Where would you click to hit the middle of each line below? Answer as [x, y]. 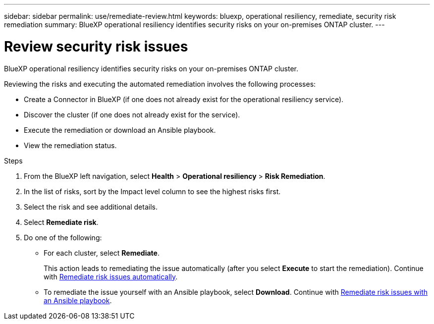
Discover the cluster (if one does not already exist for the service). [132, 114]
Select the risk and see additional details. [91, 207]
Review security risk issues [96, 46]
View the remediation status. [70, 145]
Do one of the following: [63, 237]
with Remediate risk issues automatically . [111, 276]
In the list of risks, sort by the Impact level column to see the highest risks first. [152, 191]
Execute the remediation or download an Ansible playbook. [120, 130]
